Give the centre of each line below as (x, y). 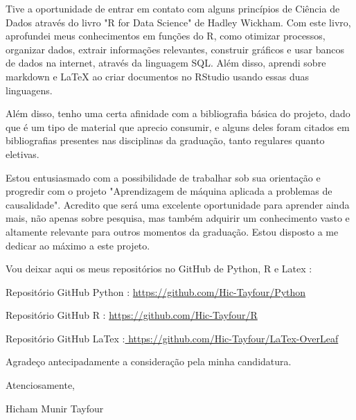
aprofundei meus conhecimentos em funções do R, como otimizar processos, (166, 36)
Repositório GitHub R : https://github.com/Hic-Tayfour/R (132, 315)
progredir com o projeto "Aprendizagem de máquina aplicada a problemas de (169, 191)
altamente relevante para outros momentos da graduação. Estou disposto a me (172, 231)
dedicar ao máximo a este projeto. (78, 245)
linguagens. (29, 90)
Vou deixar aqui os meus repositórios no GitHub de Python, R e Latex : (159, 269)
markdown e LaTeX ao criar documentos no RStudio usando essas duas (158, 76)
